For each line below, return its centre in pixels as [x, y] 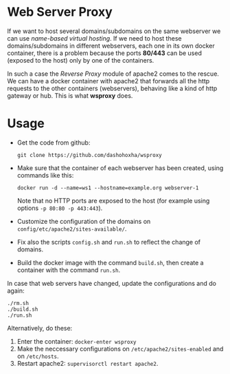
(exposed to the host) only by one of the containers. [81, 60]
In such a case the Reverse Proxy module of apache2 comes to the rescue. [113, 74]
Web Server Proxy [60, 12]
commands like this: [45, 175]
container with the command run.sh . [69, 270]
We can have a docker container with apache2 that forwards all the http [108, 81]
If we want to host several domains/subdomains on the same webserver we [114, 31]
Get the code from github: [54, 143]
